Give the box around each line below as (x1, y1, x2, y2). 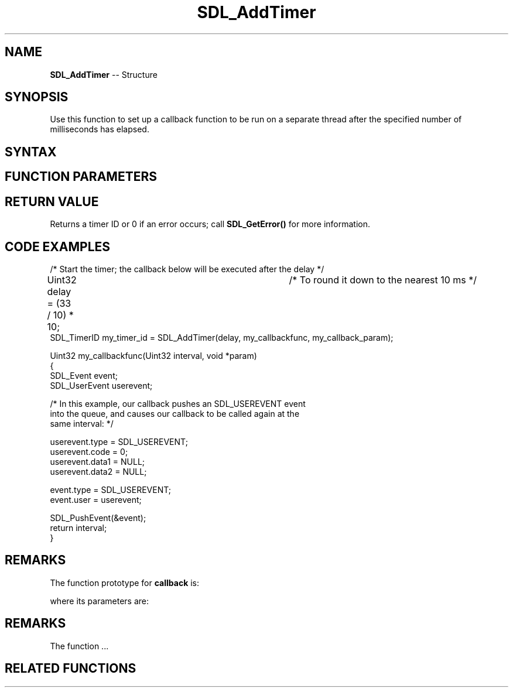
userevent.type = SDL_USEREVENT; (50, 436, 188, 447)
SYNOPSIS (5, 90, 69, 105)
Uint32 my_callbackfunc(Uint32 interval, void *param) (50, 350, 257, 361)
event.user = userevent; (50, 494, 142, 505)
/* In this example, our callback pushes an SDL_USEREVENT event (50, 398, 306, 409)
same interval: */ (50, 418, 114, 429)
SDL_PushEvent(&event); (50, 512, 146, 523)
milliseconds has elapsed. (50, 124, 149, 135)
